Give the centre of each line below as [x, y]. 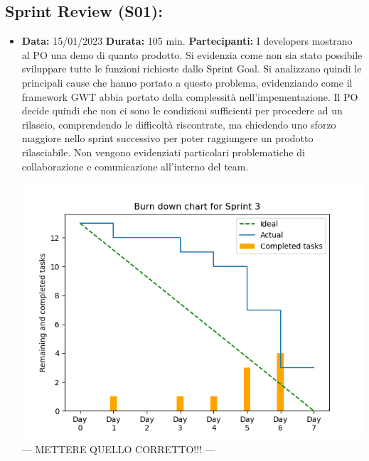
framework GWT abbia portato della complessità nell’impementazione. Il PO [190, 96]
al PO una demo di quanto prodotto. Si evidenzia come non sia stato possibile [192, 54]
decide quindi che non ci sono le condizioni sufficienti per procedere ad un [182, 110]
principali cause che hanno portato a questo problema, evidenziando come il [187, 82]
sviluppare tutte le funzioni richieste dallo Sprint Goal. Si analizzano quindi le [192, 69]
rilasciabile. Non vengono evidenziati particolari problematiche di [163, 152]
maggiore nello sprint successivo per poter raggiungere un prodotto [167, 138]
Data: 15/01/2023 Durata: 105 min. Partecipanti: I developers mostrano [187, 41]
